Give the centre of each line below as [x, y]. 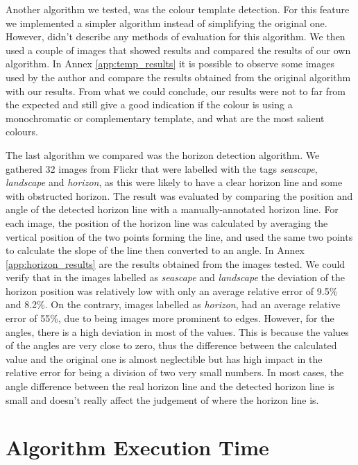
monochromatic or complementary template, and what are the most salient [165, 118]
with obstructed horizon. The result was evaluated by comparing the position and [179, 195]
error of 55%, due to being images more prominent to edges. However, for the [170, 318]
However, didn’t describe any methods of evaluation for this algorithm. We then [176, 36]
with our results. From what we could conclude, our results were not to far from [176, 91]
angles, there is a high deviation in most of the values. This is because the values [177, 331]
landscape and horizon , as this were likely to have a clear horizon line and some [174, 182]
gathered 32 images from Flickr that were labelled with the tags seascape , [162, 168]
